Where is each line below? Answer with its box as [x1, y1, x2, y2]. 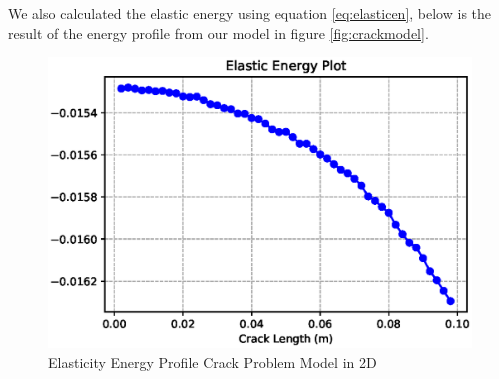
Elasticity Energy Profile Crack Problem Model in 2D [48, 351, 377, 372]
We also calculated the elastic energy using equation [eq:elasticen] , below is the [8, 3, 492, 23]
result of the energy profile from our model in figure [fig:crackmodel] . [8, 22, 429, 43]
